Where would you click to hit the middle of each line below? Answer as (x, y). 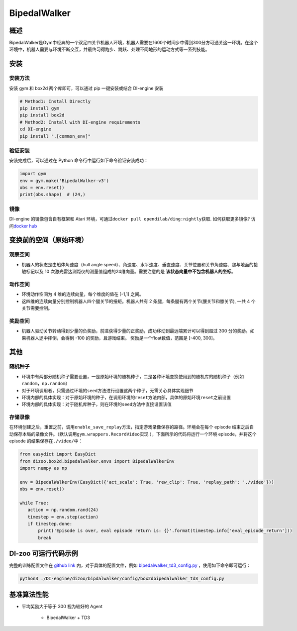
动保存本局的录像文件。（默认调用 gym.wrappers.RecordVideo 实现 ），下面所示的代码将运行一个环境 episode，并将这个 (133, 434)
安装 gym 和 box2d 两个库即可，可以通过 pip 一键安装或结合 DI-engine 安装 (86, 88)
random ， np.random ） (46, 384)
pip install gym (40, 108)
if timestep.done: (50, 524)
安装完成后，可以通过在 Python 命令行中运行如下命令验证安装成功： (79, 160)
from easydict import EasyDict (58, 454)
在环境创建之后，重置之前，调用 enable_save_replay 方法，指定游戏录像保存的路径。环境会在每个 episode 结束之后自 (132, 427)
